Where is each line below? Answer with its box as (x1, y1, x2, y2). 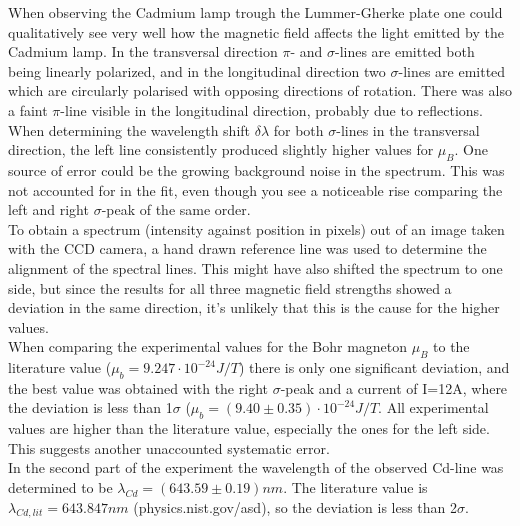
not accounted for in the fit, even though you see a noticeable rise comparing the (8, 179, 503, 200)
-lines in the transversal (336, 119, 480, 140)
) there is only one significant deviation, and (238, 357, 510, 378)
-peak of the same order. (101, 199, 251, 220)
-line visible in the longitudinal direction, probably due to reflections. (60, 99, 484, 120)
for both (273, 119, 324, 140)
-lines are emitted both (335, 41, 475, 62)
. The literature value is (283, 477, 428, 498)
